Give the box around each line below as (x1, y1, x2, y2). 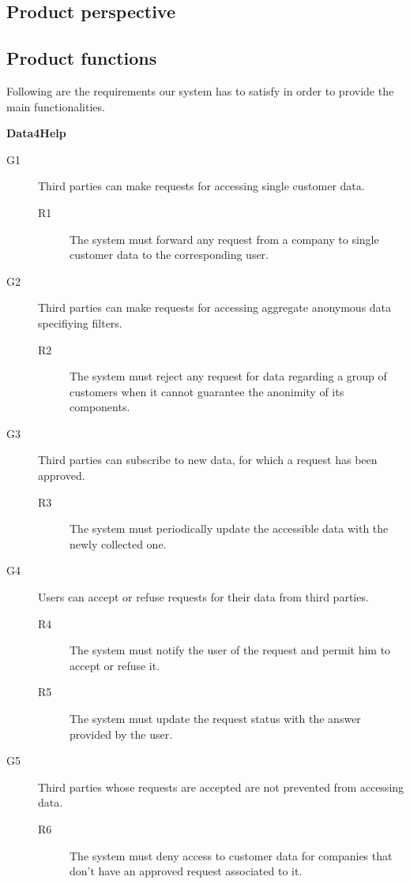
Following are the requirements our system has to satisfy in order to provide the (6, 82, 394, 99)
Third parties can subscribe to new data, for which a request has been (38, 451, 378, 468)
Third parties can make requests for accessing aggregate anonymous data (38, 299, 392, 316)
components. (70, 399, 130, 415)
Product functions (6, 46, 157, 70)
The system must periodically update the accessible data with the (70, 520, 389, 537)
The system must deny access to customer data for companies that (70, 847, 393, 863)
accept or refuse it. (70, 657, 160, 673)
